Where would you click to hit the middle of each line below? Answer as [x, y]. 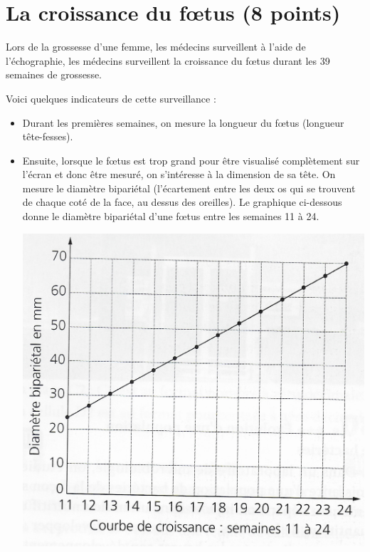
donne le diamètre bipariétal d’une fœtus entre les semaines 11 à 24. [171, 216]
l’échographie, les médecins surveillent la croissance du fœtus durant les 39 [168, 60]
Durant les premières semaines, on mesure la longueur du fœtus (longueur [183, 122]
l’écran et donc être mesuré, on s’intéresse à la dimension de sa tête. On [179, 174]
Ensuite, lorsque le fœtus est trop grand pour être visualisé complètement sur [191, 160]
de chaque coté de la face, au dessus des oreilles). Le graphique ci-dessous [182, 202]
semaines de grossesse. [54, 74]
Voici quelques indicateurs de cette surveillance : [111, 98]
